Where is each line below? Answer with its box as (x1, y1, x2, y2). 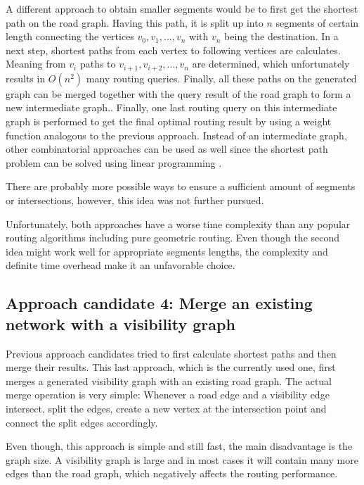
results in (6, 70, 46, 85)
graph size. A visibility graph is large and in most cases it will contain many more (6, 452, 358, 467)
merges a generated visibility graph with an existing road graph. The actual (6, 373, 332, 388)
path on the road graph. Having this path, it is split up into (6, 15, 264, 30)
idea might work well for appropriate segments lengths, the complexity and (6, 244, 328, 258)
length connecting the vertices (6, 29, 134, 44)
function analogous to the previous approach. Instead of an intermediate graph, (6, 127, 347, 142)
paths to (79, 56, 116, 71)
